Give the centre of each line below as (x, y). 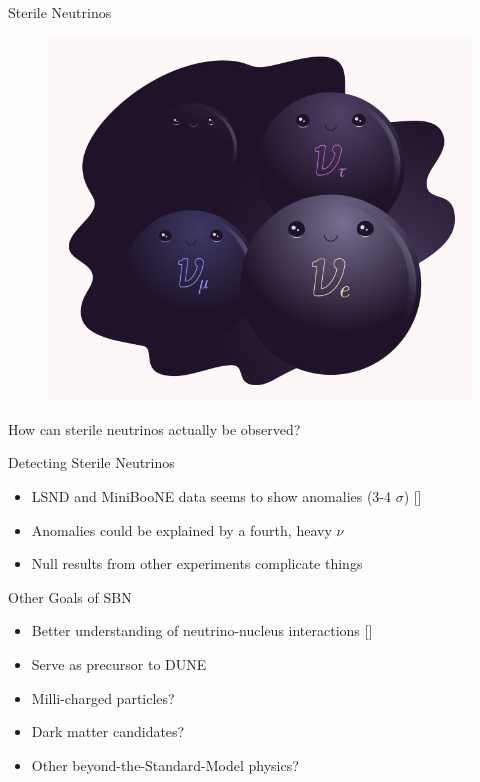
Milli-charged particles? (103, 697)
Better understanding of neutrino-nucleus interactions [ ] (202, 630)
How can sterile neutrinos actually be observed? (154, 428)
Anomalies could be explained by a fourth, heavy (181, 529)
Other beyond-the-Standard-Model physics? (165, 764)
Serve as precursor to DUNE (119, 663)
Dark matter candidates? (108, 731)
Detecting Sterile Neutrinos (91, 462)
